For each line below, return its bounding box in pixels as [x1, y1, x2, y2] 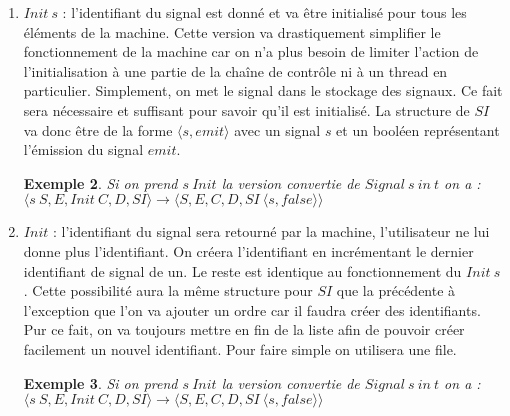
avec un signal [234, 119, 321, 140]
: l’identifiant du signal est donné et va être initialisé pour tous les [62, 2, 467, 22]
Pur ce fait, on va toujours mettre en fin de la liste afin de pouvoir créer [23, 319, 465, 340]
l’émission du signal [23, 139, 144, 160]
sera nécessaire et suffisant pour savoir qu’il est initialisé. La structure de [23, 99, 470, 120]
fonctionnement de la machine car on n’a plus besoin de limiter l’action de [23, 41, 479, 62]
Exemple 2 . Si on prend [23, 172, 178, 193]
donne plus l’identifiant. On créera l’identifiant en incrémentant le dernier [23, 240, 474, 261]
